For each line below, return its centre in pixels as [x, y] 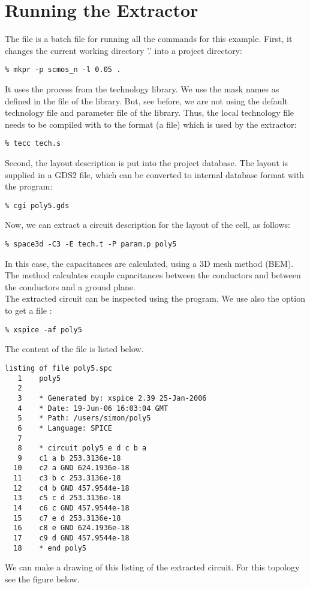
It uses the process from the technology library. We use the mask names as [142, 88]
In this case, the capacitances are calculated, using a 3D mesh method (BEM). [149, 263]
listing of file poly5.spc [58, 368]
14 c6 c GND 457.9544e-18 [71, 508]
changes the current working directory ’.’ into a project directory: [124, 50]
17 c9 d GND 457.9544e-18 [71, 538]
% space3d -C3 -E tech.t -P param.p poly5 [91, 244]
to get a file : [28, 310]
